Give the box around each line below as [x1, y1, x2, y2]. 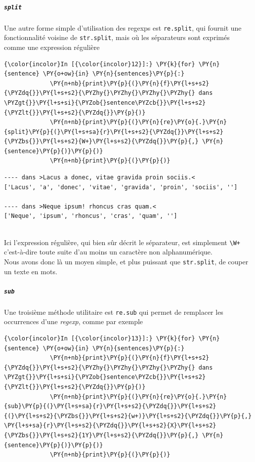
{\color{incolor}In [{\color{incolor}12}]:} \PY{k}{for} [4, 60, 195, 68]
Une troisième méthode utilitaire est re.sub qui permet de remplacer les [4, 306, 223, 317]
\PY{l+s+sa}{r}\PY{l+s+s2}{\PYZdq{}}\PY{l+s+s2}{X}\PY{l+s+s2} [4, 422, 216, 429]
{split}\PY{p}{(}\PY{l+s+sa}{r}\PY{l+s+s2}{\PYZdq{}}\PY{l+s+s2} [4, 128, 223, 135]
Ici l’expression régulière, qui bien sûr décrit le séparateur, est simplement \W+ [4, 237, 240, 247]
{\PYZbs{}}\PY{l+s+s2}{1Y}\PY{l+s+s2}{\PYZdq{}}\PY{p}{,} [4, 431, 199, 439]
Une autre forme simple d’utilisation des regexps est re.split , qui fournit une [4, 22, 242, 33]
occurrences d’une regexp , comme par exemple [4, 316, 143, 327]
